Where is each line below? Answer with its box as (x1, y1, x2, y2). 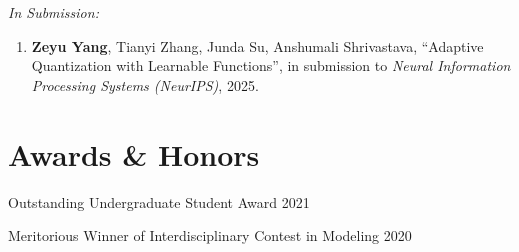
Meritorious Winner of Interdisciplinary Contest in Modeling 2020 (8, 225, 412, 246)
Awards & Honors (8, 133, 260, 174)
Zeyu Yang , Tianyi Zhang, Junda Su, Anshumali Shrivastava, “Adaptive (31, 35, 484, 56)
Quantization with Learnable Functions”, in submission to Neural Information (31, 55, 511, 76)
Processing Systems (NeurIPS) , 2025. (31, 74, 259, 95)
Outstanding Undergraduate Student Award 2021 (8, 191, 310, 212)
